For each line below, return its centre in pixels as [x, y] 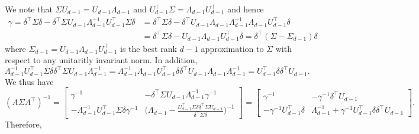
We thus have [29, 81]
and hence [246, 9]
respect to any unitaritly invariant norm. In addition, [101, 60]
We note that [29, 9]
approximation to [232, 48]
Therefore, [23, 124]
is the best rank [149, 48]
